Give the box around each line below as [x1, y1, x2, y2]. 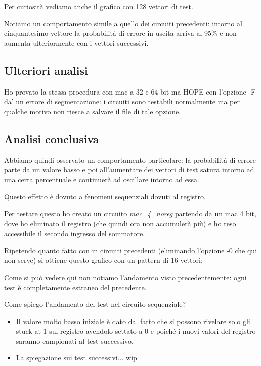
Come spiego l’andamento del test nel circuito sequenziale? [4, 299, 186, 309]
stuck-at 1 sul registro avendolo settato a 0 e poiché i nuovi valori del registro [16, 326, 256, 336]
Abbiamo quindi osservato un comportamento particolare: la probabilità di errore [4, 154, 256, 165]
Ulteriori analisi [4, 62, 88, 78]
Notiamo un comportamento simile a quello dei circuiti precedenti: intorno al [4, 18, 242, 28]
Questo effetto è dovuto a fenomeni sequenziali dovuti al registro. [4, 191, 206, 202]
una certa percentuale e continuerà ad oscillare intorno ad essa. [4, 174, 199, 185]
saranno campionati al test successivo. [16, 335, 134, 346]
